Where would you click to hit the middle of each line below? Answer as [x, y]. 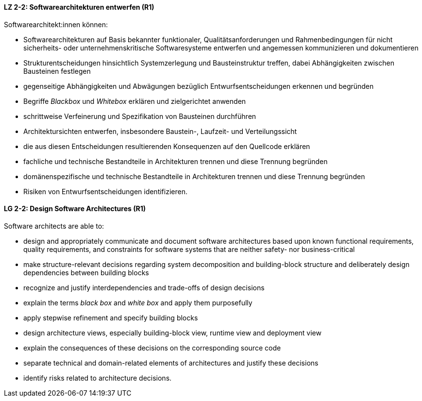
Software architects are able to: [54, 226]
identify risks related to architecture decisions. [98, 378]
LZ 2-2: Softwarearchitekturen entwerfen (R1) [79, 7]
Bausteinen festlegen [57, 71]
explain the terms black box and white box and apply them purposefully [138, 302]
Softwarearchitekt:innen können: [56, 24]
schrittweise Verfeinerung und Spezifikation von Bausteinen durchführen [140, 116]
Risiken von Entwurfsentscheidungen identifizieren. [105, 191]
